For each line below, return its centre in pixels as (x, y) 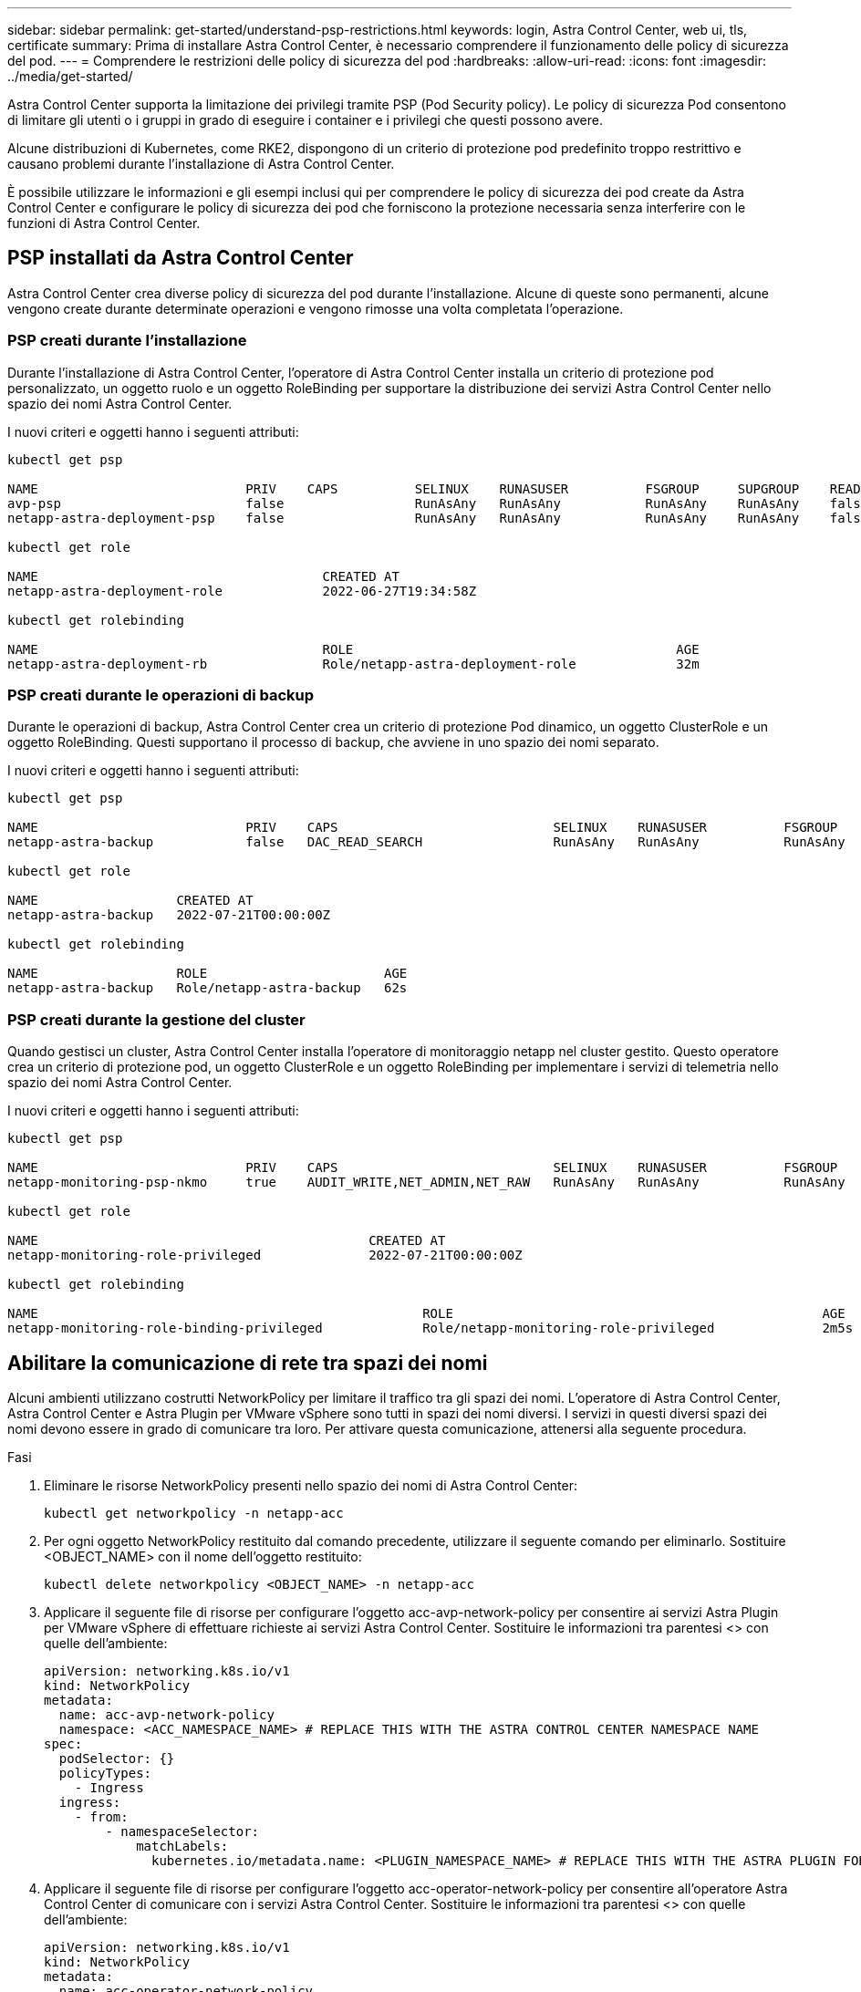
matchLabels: (182, 1846)
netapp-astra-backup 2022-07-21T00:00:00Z (169, 915)
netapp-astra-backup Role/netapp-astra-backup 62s (207, 988)
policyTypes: (105, 1773)
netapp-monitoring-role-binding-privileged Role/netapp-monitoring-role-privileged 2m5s (430, 1328)
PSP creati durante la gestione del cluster (156, 1019)
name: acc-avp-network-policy (166, 1714)
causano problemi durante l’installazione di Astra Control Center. (201, 164)
